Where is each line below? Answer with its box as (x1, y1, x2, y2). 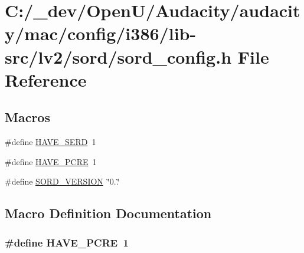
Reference (5, 67, 87, 91)
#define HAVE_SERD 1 (5, 136, 96, 148)
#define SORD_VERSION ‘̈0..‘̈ (5, 175, 120, 188)
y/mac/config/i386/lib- (5, 21, 197, 45)
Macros (5, 108, 50, 126)
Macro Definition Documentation (5, 204, 212, 222)
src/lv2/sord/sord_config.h (5, 44, 232, 68)
